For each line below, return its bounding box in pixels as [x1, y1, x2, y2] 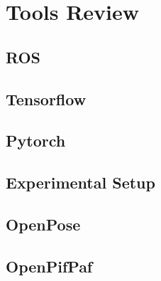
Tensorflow [6, 88, 87, 110]
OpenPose [6, 213, 81, 235]
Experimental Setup [6, 171, 155, 193]
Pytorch [6, 129, 66, 152]
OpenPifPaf [6, 255, 93, 277]
